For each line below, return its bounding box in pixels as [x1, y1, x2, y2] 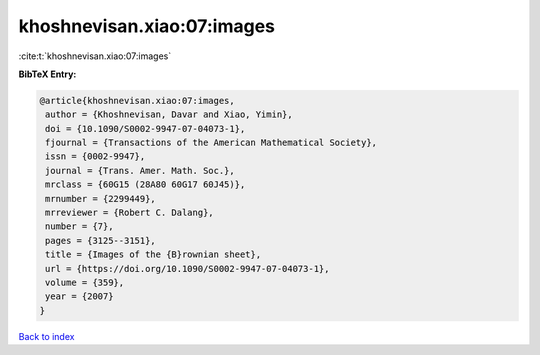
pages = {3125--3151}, [45, 235, 157, 246]
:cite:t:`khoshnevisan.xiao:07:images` [18, 50, 172, 62]
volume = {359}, [45, 277, 125, 288]
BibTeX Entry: [18, 68, 77, 80]
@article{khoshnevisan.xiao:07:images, [39, 95, 235, 106]
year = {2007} [45, 291, 114, 302]
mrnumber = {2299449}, [45, 193, 157, 204]
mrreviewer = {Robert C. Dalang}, [45, 207, 214, 219]
